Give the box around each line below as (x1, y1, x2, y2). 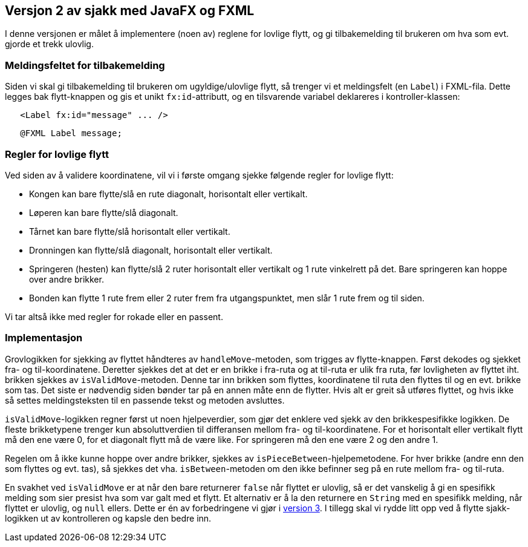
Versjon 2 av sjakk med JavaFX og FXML (5, 3, 255, 18)
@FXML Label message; (20, 128, 122, 139)
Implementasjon (5, 332, 83, 344)
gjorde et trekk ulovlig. (5, 39, 94, 50)
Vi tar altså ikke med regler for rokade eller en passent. (5, 311, 223, 322)
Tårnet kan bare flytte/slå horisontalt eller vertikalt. (29, 226, 230, 237)
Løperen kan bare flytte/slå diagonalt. (29, 207, 178, 218)
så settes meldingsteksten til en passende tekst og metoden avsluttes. (5, 395, 285, 405)
